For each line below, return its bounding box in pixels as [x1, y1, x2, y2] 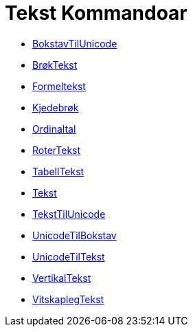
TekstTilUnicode [32, 208, 106, 220]
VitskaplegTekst [32, 293, 104, 305]
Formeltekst [32, 80, 86, 92]
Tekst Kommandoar [5, 1, 188, 25]
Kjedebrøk [32, 101, 79, 113]
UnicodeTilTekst [32, 250, 105, 263]
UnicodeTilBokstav [32, 229, 117, 241]
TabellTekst [32, 165, 84, 177]
